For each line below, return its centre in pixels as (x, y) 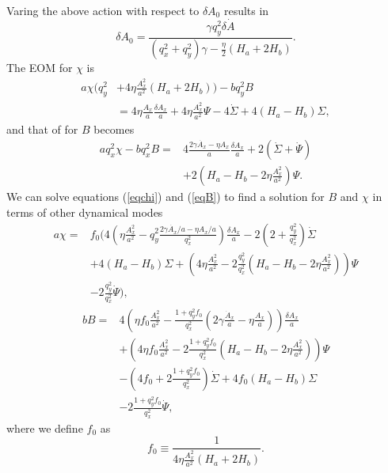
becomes (114, 129)
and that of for (42, 129)
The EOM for (40, 68)
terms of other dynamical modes (85, 212)
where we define (45, 428)
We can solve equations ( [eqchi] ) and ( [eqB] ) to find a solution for (165, 197)
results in (246, 10)
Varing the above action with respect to (103, 10)
